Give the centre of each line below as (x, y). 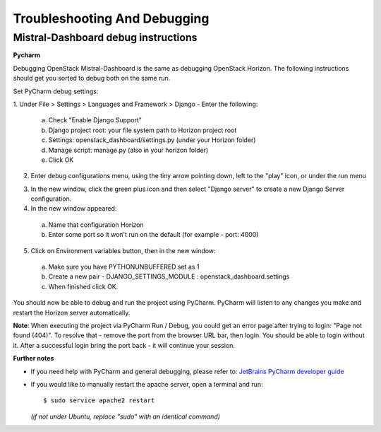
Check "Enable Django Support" (95, 120)
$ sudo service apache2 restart (99, 401)
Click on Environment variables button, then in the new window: (123, 250)
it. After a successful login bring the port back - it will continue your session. (124, 345)
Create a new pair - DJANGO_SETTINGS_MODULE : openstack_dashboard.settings (169, 276)
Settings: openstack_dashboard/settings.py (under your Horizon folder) (152, 140)
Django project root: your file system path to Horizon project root (143, 130)
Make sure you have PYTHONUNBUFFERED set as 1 (124, 267)
